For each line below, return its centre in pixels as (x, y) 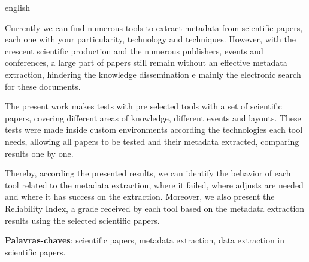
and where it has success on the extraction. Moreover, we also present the (140, 196)
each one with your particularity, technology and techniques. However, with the (150, 39)
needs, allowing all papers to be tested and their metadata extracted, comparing (152, 141)
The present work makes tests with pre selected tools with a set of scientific (143, 106)
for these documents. (43, 86)
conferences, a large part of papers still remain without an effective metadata (146, 63)
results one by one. (39, 153)
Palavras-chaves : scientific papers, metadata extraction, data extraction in (145, 240)
